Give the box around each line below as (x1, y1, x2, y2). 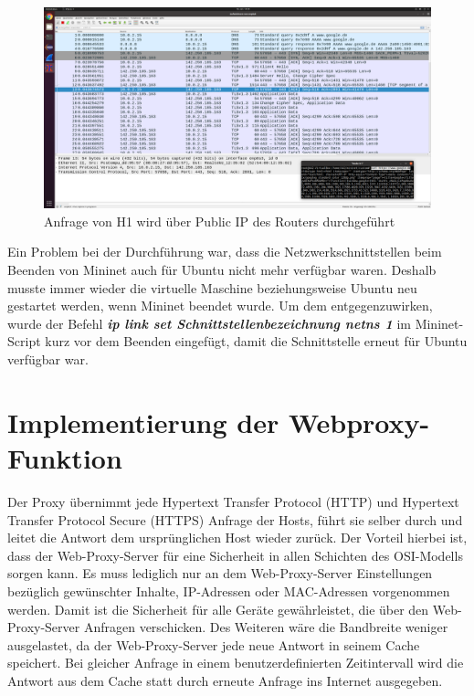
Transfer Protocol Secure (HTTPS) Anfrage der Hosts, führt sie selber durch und (7, 510, 463, 529)
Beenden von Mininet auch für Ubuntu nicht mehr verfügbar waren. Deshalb (7, 260, 437, 279)
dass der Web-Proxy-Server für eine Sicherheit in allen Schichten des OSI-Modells (7, 545, 463, 564)
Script (7, 332, 41, 351)
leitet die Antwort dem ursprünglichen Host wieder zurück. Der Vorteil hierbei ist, (7, 528, 468, 547)
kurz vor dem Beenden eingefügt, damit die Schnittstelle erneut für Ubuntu (45, 332, 468, 351)
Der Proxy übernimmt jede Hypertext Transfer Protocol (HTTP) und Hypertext (7, 491, 459, 511)
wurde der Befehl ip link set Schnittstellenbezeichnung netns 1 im (7, 313, 411, 332)
